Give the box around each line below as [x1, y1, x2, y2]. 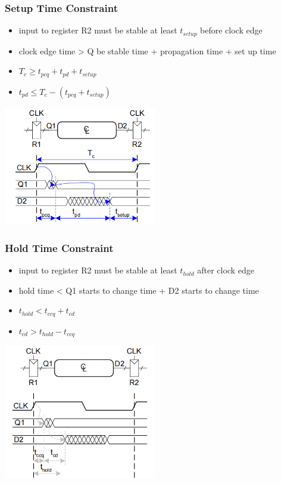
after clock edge [197, 264, 254, 276]
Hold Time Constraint [5, 240, 114, 255]
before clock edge [200, 24, 263, 36]
